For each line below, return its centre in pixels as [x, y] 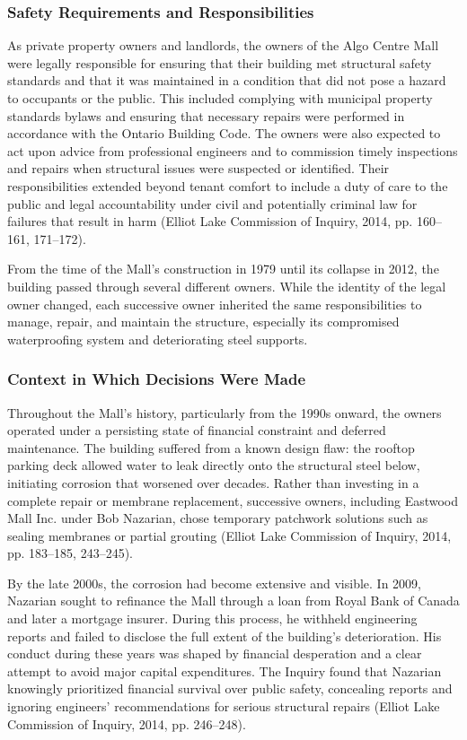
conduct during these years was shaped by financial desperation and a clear [215, 653]
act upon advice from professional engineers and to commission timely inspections [233, 150]
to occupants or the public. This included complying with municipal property [220, 98]
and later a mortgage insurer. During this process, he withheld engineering [212, 618]
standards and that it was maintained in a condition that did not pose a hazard [227, 80]
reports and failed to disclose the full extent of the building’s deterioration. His [225, 636]
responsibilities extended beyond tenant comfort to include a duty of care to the [228, 185]
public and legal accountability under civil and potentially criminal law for [212, 203]
